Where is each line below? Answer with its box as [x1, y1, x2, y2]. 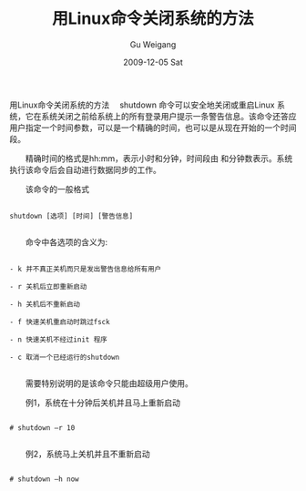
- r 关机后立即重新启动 [9, 281, 87, 292]
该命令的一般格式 [25, 183, 89, 194]
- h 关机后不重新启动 [9, 300, 80, 309]
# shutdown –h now [9, 475, 79, 484]
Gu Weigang [129, 38, 177, 50]
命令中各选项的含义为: [25, 236, 108, 247]
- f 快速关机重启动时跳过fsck [9, 317, 111, 326]
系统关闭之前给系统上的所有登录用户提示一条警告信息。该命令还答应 [40, 110, 297, 121]
